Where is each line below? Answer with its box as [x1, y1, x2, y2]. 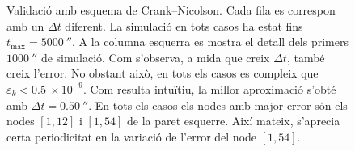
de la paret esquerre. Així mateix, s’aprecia [127, 112, 340, 129]
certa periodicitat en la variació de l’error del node [6, 128, 257, 145]
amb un [6, 17, 44, 34]
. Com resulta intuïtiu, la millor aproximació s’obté [82, 80, 336, 97]
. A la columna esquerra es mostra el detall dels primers [71, 33, 349, 50]
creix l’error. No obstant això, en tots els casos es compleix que [6, 65, 319, 82]
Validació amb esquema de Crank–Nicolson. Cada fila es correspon [6, 2, 336, 18]
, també [286, 48, 325, 65]
